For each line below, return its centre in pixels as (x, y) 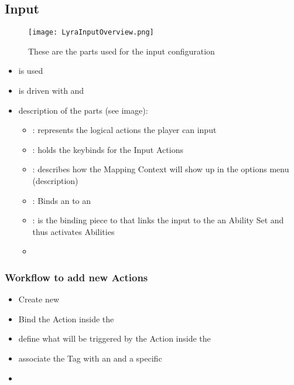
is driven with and (51, 91)
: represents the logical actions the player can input (124, 130)
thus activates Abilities (73, 231)
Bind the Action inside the (66, 318)
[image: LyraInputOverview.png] (91, 33)
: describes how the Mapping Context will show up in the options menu (161, 169)
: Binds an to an (62, 200)
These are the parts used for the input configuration (122, 51)
